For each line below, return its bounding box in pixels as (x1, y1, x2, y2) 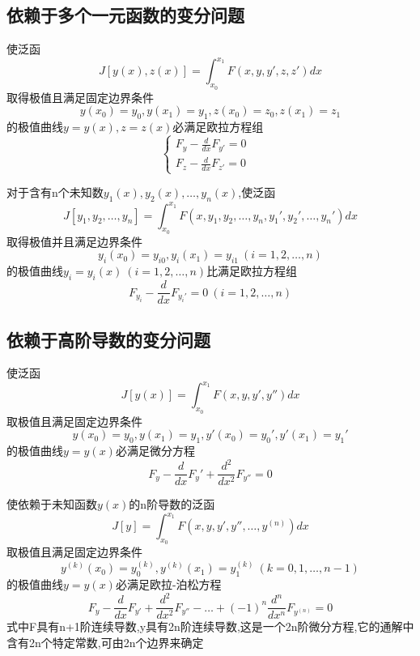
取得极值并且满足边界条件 (6, 232, 142, 249)
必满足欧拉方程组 (172, 117, 264, 134)
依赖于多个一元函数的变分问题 (6, 2, 244, 28)
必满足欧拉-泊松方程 (115, 576, 222, 593)
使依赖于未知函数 (6, 496, 97, 513)
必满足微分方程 (115, 442, 195, 458)
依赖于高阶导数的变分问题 (6, 326, 210, 351)
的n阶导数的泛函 (129, 496, 215, 513)
